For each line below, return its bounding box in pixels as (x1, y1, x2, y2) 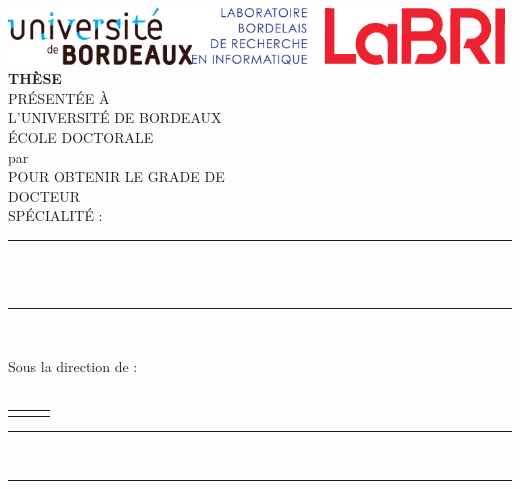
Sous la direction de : (8, 355, 138, 376)
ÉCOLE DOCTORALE (8, 127, 154, 148)
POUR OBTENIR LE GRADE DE (8, 166, 225, 187)
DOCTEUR (8, 185, 81, 206)
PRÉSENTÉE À (8, 87, 110, 108)
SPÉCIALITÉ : (8, 205, 103, 226)
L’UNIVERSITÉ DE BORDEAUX (8, 107, 222, 128)
